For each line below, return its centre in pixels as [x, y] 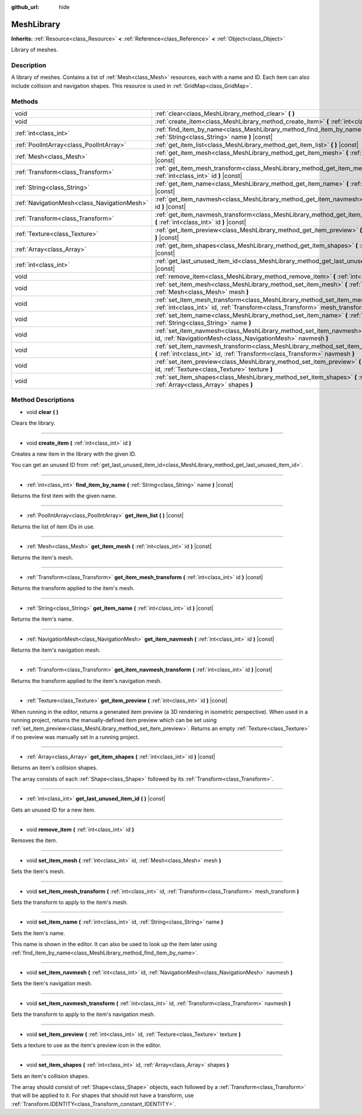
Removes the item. [34, 840]
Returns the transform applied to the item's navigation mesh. [87, 681]
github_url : [25, 7]
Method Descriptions [43, 400]
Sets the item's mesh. [38, 871]
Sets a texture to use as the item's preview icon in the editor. [86, 1045]
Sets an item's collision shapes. [50, 1076]
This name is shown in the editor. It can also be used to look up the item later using [114, 944]
